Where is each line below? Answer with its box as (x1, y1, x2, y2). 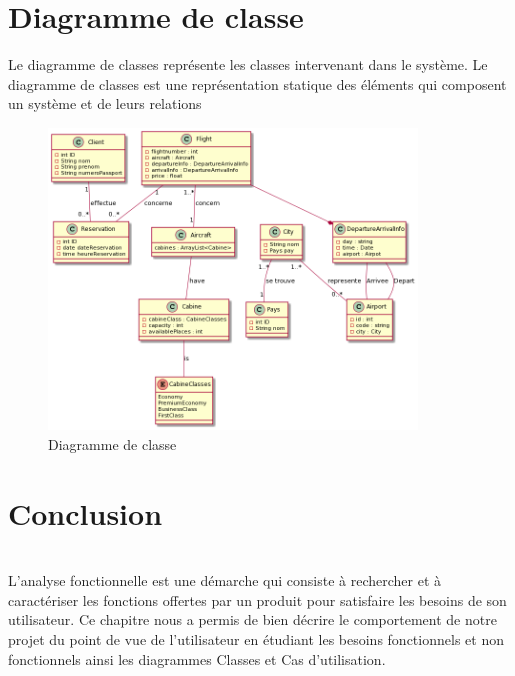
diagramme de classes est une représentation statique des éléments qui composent (8, 73, 507, 94)
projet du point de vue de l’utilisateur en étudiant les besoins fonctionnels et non (8, 628, 504, 649)
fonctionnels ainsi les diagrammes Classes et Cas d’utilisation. (8, 648, 386, 669)
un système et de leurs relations (8, 93, 202, 114)
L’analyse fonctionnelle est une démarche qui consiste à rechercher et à (8, 570, 442, 591)
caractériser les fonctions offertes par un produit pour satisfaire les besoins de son (8, 589, 507, 610)
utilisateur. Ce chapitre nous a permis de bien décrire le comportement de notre (8, 609, 497, 630)
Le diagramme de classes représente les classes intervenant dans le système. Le (8, 54, 488, 75)
